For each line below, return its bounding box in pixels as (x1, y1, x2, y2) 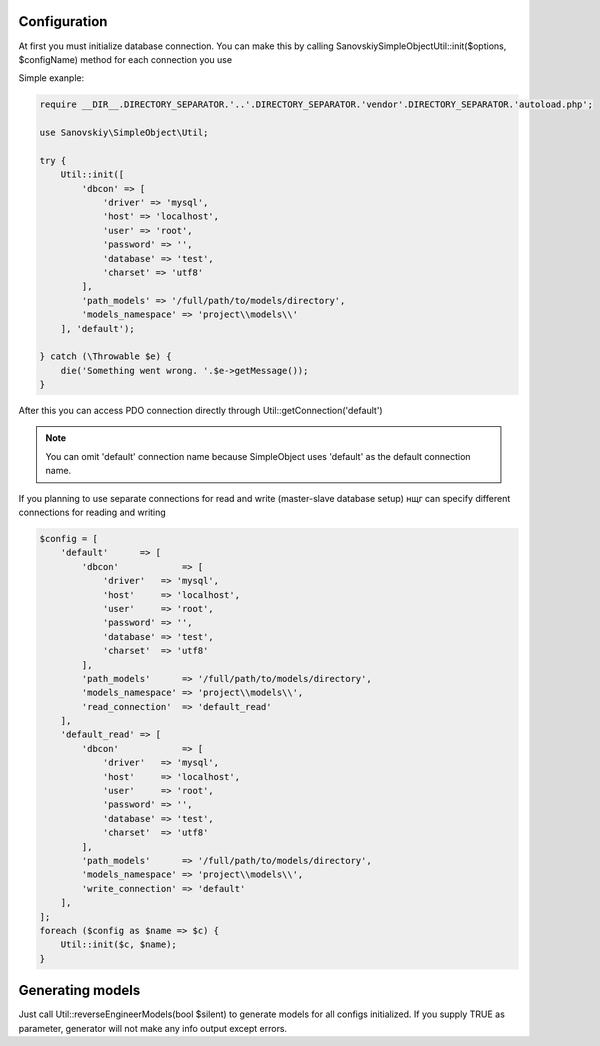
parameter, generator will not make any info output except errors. (18, 1022, 288, 1034)
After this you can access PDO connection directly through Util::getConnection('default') (18, 405, 384, 417)
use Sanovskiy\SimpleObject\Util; (39, 127, 209, 139)
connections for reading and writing (18, 506, 167, 519)
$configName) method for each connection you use (18, 53, 233, 65)
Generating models (18, 982, 141, 999)
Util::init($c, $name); (60, 939, 177, 950)
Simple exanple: (18, 72, 85, 84)
